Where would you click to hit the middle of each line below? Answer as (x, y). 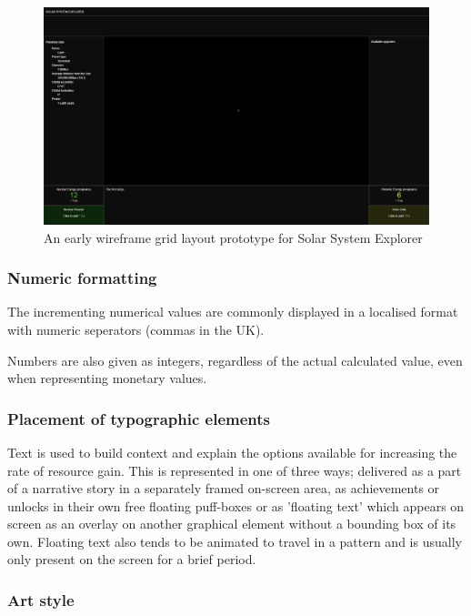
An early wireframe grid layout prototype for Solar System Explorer (233, 237)
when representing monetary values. (107, 378)
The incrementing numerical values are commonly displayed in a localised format (233, 312)
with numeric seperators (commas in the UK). (136, 329)
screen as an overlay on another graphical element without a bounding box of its (232, 524)
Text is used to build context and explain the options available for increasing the (232, 452)
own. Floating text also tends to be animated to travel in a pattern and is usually (235, 541)
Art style (41, 599)
